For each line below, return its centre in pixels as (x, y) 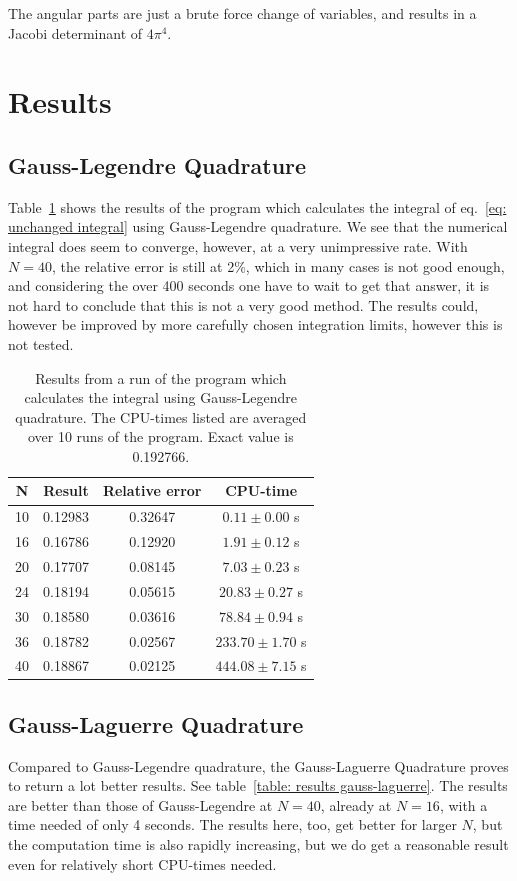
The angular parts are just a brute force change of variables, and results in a (242, 13)
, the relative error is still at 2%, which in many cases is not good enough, (278, 265)
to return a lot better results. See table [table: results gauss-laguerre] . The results (258, 785)
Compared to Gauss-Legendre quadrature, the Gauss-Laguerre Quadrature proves (258, 765)
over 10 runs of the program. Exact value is (160, 436)
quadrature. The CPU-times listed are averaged (161, 416)
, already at (356, 804)
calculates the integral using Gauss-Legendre (161, 397)
